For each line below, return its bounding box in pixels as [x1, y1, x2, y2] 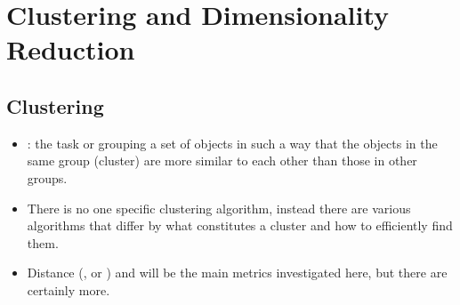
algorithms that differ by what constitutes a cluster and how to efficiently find [27, 216, 453, 235]
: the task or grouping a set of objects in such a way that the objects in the [27, 133, 438, 152]
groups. [27, 168, 68, 187]
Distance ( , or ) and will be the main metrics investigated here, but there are [27, 263, 448, 282]
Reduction [6, 31, 135, 68]
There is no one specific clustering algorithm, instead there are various [27, 198, 411, 217]
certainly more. [27, 280, 110, 299]
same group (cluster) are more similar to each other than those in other [27, 151, 417, 170]
